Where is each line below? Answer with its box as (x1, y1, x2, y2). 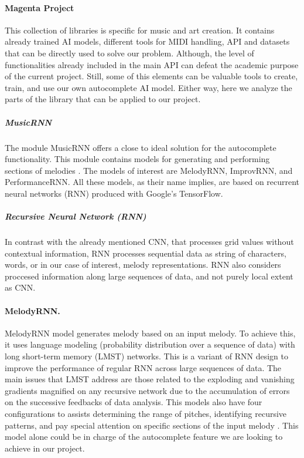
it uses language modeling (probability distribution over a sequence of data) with (5, 338, 295, 351)
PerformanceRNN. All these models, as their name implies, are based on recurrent (5, 176, 300, 188)
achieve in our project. (5, 442, 85, 454)
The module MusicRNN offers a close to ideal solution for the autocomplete (5, 141, 276, 153)
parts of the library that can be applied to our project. (5, 93, 201, 105)
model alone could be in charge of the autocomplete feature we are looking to (5, 430, 283, 443)
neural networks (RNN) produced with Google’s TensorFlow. (5, 187, 223, 199)
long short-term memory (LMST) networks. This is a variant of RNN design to (5, 350, 288, 362)
